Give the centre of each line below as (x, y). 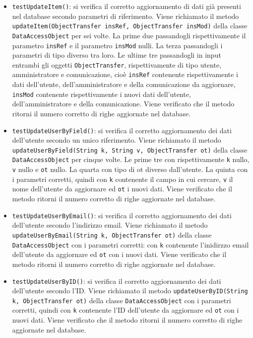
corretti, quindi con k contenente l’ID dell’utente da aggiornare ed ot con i (126, 310)
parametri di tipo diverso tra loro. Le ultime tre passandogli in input (117, 55)
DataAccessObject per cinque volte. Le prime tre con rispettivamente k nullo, (131, 159)
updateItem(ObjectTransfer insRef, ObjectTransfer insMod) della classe (130, 26)
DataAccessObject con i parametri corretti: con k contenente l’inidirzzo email (130, 244)
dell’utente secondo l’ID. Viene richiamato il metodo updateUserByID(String (130, 291)
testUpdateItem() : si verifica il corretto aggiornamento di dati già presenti (126, 6)
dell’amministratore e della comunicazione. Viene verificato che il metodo (123, 104)
